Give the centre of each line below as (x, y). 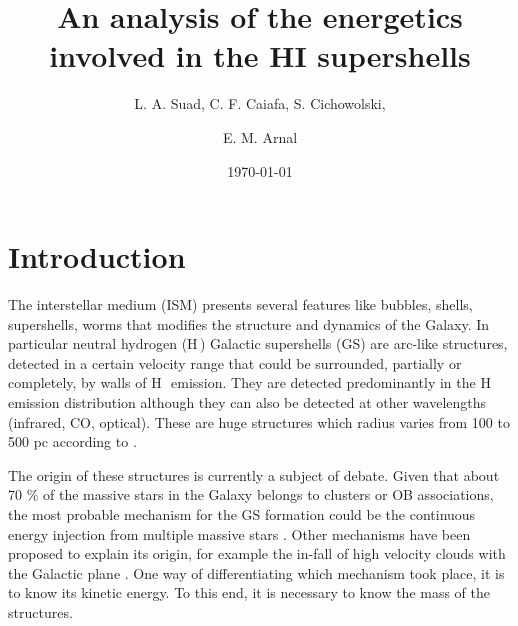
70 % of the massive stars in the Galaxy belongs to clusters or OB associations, (251, 494)
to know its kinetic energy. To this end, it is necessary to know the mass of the (249, 592)
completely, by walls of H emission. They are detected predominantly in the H (249, 382)
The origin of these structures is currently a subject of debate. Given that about (254, 474)
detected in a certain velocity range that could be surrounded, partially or (235, 362)
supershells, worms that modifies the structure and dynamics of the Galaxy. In (249, 323)
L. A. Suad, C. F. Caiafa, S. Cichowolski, (260, 103)
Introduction (97, 256)
